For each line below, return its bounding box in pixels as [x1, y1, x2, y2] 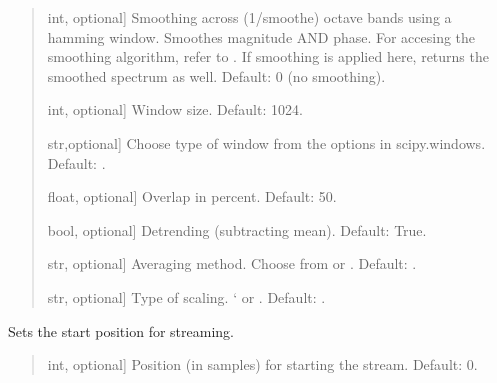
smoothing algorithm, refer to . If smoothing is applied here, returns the [47, 46, 489, 67]
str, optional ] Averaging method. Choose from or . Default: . [47, 253, 417, 274]
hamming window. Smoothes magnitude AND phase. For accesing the [47, 26, 476, 47]
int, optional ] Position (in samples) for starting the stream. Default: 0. [47, 354, 478, 375]
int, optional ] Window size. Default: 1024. [47, 99, 303, 120]
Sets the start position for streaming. [8, 320, 234, 341]
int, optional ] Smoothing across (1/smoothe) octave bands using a [47, 7, 452, 27]
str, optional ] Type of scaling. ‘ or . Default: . [47, 286, 326, 307]
